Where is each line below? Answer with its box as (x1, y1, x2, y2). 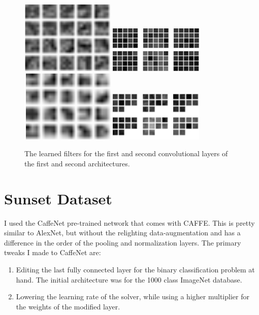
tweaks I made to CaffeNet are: (4, 247, 101, 258)
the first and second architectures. (24, 158, 130, 168)
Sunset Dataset (4, 188, 112, 208)
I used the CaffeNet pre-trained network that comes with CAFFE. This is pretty (4, 217, 255, 228)
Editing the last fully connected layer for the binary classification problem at (16, 264, 255, 275)
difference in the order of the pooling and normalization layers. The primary (4, 237, 241, 248)
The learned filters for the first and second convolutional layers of (24, 148, 228, 159)
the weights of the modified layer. (16, 301, 120, 311)
